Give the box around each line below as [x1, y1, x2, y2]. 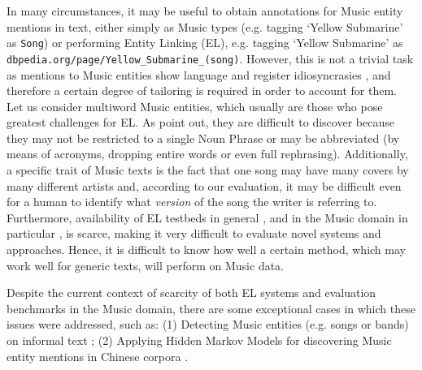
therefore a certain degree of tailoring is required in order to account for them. [7, 82, 397, 99]
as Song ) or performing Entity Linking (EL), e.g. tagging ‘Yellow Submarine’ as [7, 34, 403, 51]
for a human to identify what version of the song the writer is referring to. [7, 193, 377, 210]
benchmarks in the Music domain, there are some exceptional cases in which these [7, 299, 415, 316]
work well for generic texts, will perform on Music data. [7, 256, 285, 273]
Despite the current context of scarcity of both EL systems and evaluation [7, 284, 376, 301]
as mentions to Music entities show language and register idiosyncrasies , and [7, 66, 391, 83]
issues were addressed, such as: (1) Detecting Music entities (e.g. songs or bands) [7, 316, 409, 333]
